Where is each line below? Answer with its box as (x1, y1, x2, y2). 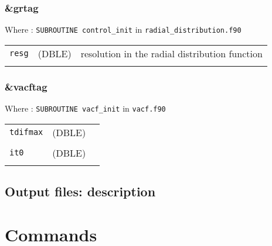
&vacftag (5, 79, 47, 93)
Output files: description (5, 182, 156, 200)
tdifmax (9, 127, 43, 137)
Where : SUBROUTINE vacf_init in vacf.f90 (5, 102, 166, 115)
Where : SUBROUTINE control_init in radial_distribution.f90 (5, 23, 242, 36)
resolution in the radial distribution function (80, 46, 263, 60)
